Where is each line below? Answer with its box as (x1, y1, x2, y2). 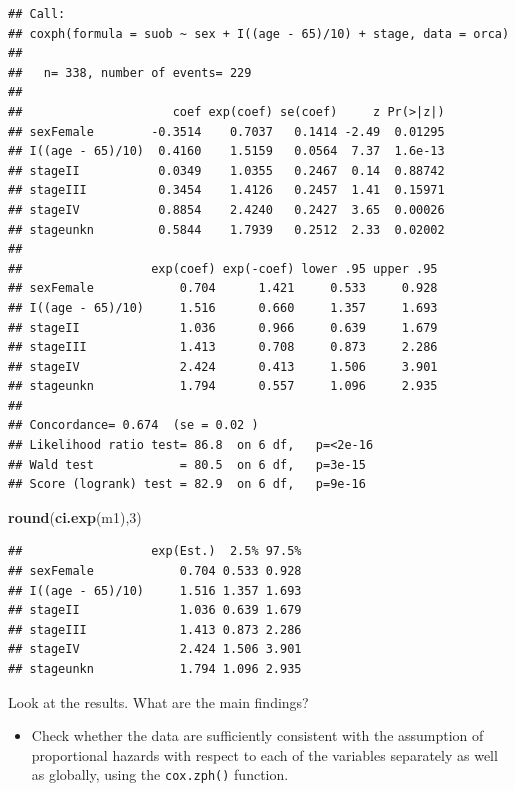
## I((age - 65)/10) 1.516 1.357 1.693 (8, 583, 302, 598)
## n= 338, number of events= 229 (8, 65, 252, 80)
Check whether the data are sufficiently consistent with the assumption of (31, 725, 484, 746)
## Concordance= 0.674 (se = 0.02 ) (8, 418, 259, 433)
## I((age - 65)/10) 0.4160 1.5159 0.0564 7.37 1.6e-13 (8, 144, 445, 159)
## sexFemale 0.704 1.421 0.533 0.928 (8, 281, 438, 296)
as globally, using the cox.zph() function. (31, 764, 289, 785)
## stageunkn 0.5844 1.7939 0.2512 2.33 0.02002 (8, 222, 445, 237)
